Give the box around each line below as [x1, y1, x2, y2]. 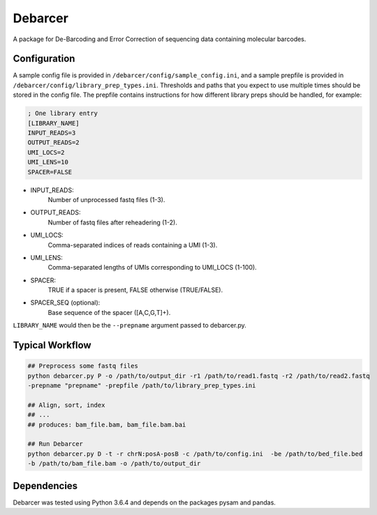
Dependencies [13, 479, 78, 491]
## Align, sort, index [27, 401, 105, 409]
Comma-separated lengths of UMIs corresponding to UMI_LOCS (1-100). [47, 263, 258, 272]
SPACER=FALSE [27, 168, 73, 176]
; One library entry [27, 109, 98, 118]
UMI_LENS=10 [27, 158, 69, 167]
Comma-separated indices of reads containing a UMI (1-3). [47, 240, 218, 249]
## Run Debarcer [27, 440, 84, 448]
